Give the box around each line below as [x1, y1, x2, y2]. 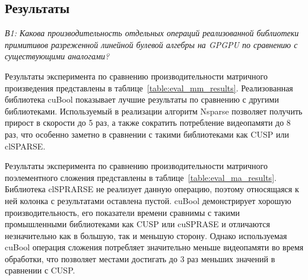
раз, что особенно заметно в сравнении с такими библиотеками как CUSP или [5, 128, 289, 140]
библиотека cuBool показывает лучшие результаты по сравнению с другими [5, 93, 279, 106]
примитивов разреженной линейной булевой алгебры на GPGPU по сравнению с [5, 38, 298, 50]
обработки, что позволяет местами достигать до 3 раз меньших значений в [5, 252, 275, 265]
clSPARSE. [5, 139, 46, 152]
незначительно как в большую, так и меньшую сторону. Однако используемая [5, 229, 287, 241]
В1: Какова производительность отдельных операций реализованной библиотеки [5, 27, 299, 39]
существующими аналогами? [5, 50, 110, 62]
